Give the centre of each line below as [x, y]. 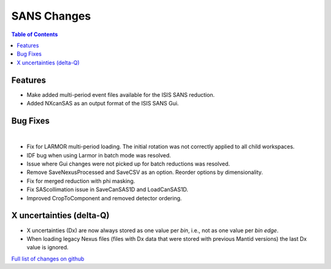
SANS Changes [51, 16]
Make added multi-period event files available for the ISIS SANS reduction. [121, 94]
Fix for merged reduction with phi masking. [81, 181]
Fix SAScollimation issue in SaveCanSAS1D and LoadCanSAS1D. [108, 189]
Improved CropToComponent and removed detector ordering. [104, 198]
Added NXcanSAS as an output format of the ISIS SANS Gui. [103, 104]
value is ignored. [48, 248]
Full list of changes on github [48, 259]
